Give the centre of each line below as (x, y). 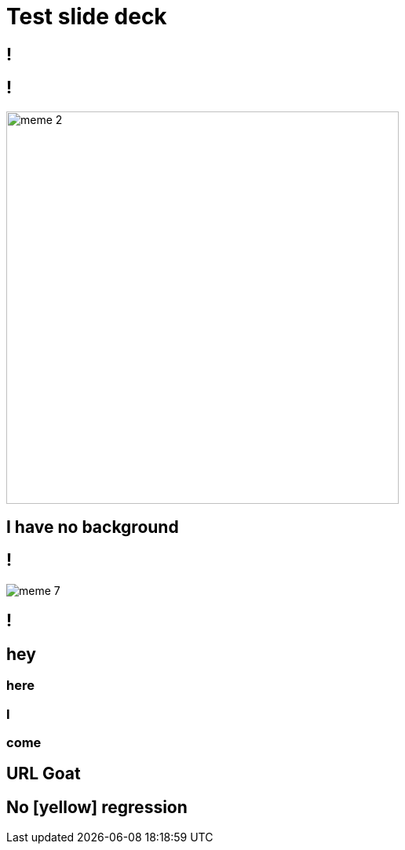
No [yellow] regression (97, 807)
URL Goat (44, 774)
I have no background (93, 527)
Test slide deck (87, 16)
